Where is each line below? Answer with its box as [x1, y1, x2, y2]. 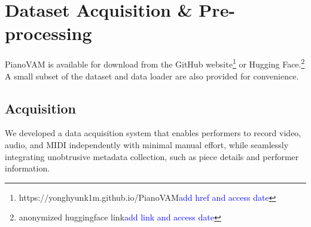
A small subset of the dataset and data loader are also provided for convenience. [5, 69, 299, 82]
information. [5, 162, 50, 174]
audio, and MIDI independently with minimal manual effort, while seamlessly [5, 138, 289, 151]
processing [5, 21, 92, 45]
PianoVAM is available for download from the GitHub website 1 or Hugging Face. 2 [5, 56, 305, 70]
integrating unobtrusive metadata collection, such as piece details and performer [5, 150, 299, 162]
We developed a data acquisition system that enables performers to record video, [5, 127, 301, 139]
